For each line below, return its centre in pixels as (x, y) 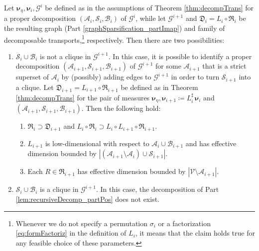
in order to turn (195, 77)
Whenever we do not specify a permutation (82, 223)
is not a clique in (65, 56)
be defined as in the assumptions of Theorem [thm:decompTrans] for (149, 7)
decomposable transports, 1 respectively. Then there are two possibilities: (114, 39)
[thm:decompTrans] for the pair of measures (83, 97)
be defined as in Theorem (159, 87)
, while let (151, 18)
